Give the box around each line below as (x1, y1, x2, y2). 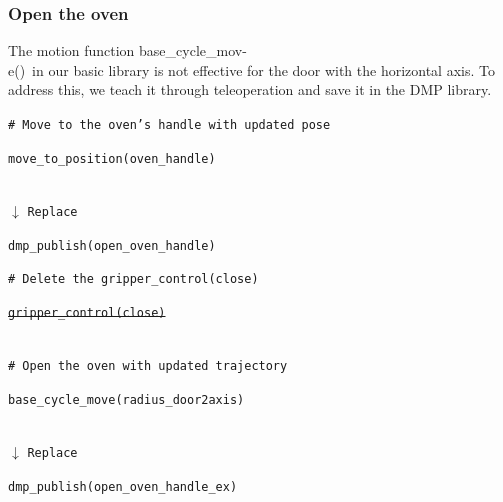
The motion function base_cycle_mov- (8, 40, 247, 61)
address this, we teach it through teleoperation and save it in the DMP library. (8, 79, 492, 100)
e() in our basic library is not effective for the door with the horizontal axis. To (8, 59, 495, 80)
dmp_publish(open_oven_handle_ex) (8, 479, 238, 494)
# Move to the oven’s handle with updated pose (8, 118, 331, 132)
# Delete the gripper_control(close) (8, 272, 259, 287)
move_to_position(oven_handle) (8, 151, 216, 166)
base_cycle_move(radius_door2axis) (8, 392, 245, 407)
